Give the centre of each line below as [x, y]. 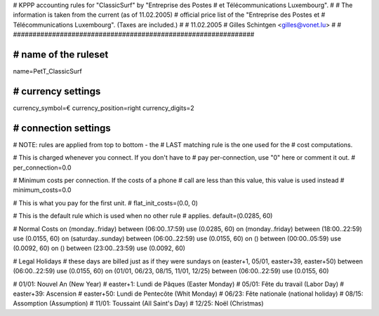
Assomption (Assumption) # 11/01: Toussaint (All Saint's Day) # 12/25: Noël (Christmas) [138, 303]
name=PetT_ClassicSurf [47, 71]
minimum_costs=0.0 [42, 190]
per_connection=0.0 [42, 167]
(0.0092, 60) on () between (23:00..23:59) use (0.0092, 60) [99, 248]
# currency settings [57, 91]
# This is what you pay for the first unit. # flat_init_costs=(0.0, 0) [105, 202]
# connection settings [62, 128]
